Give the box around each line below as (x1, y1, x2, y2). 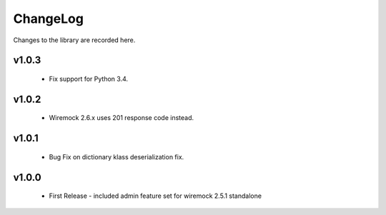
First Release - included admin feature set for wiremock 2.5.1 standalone (49, 191, 262, 200)
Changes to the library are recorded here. (13, 36, 136, 44)
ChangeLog (13, 11, 84, 26)
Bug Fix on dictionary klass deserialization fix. (49, 152, 184, 161)
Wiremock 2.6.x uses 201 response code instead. (49, 114, 194, 122)
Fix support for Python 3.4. (49, 74, 129, 83)
